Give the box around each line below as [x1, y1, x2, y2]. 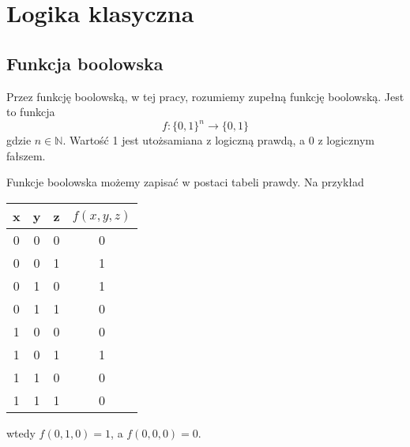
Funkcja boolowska [6, 51, 164, 75]
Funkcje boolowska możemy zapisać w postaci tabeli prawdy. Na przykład [6, 174, 364, 190]
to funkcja [6, 103, 55, 120]
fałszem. [6, 147, 46, 163]
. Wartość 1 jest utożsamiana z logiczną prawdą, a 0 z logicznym [62, 132, 374, 148]
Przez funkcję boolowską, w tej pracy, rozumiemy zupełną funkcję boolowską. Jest [6, 88, 404, 104]
